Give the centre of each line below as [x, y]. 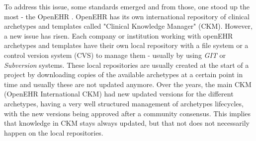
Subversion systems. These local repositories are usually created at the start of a [127, 65]
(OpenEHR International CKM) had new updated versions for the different [119, 94]
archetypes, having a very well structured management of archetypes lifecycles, [124, 103]
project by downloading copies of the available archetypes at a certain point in [124, 74]
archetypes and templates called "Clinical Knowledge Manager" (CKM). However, [128, 26]
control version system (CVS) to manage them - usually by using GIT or [115, 55]
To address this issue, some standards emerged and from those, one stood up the [127, 6]
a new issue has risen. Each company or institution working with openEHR [119, 35]
